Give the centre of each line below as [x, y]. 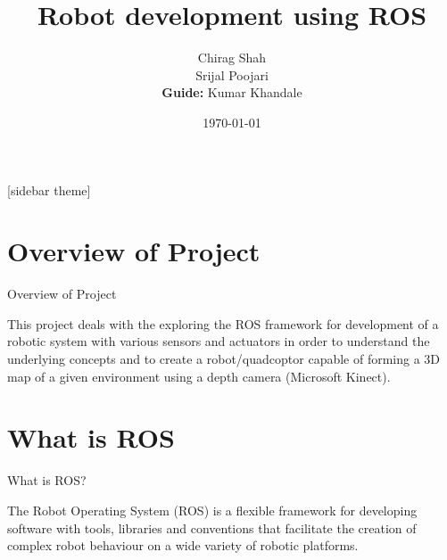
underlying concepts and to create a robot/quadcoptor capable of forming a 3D [224, 358]
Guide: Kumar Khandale [232, 92]
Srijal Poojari [232, 74]
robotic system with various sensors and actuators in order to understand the [219, 341]
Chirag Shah [232, 58]
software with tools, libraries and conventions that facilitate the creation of [212, 527]
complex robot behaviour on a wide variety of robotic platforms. [183, 545]
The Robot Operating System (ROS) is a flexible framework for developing [212, 510]
